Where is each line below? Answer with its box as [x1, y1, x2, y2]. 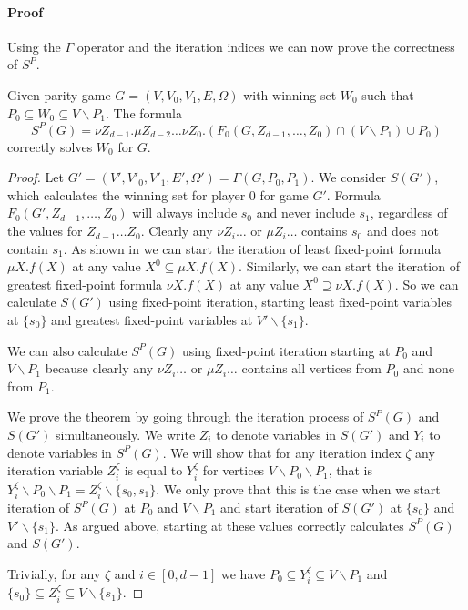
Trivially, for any [7, 564, 101, 583]
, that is [328, 461, 372, 480]
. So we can [394, 274, 459, 293]
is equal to [124, 461, 183, 480]
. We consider [310, 168, 387, 187]
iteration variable [7, 461, 103, 480]
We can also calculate [7, 341, 127, 360]
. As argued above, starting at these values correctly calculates [55, 515, 404, 534]
